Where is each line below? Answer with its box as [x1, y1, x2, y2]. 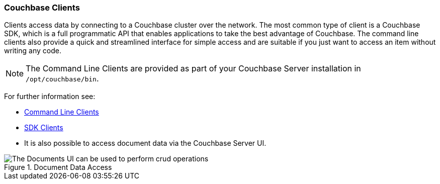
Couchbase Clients [4, 3, 80, 13]
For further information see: [4, 92, 96, 101]
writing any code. [4, 46, 61, 55]
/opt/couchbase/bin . [26, 73, 99, 84]
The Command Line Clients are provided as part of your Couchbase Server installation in [26, 63, 361, 74]
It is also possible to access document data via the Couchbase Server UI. [24, 139, 267, 148]
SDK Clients [24, 123, 63, 132]
